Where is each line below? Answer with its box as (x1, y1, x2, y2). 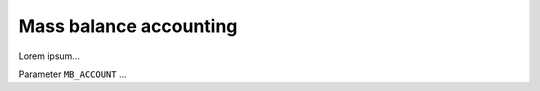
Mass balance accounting (18, 15, 238, 37)
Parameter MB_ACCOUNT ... (18, 68, 127, 80)
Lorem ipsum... (18, 50, 80, 62)
